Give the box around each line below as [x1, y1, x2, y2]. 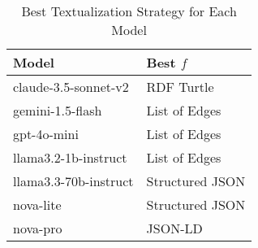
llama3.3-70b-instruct [13, 172, 134, 190]
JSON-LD [146, 219, 203, 237]
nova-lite [13, 195, 62, 214]
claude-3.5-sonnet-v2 [13, 77, 129, 96]
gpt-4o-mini [13, 124, 79, 143]
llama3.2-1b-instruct [13, 148, 127, 167]
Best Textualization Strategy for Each [21, 2, 237, 20]
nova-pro [13, 219, 62, 237]
